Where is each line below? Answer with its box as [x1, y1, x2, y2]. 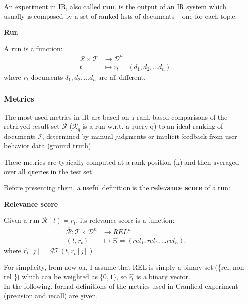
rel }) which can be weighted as [4, 271, 98, 281]
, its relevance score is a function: [76, 215, 175, 225]
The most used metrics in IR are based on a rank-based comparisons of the [4, 111, 228, 122]
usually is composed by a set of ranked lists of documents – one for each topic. [4, 11, 237, 21]
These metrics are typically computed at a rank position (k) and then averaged [4, 156, 239, 167]
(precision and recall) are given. [4, 290, 98, 300]
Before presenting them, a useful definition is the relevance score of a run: [4, 182, 230, 193]
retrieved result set [4, 121, 60, 131]
